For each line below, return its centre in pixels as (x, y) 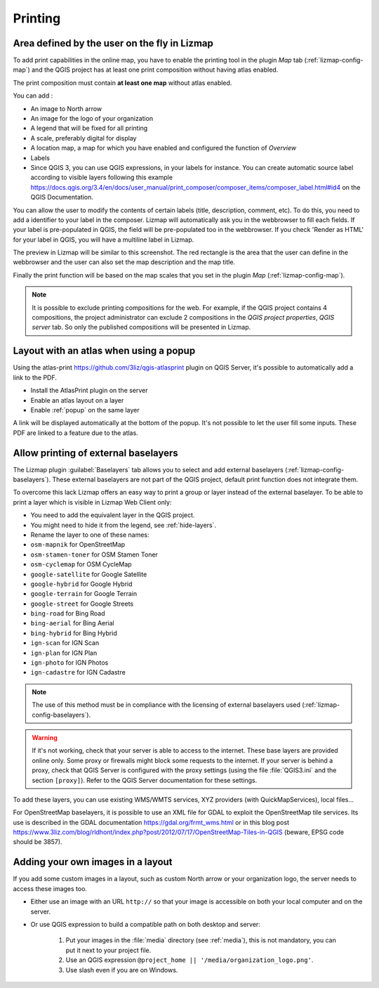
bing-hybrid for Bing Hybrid (74, 633)
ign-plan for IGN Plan (64, 653)
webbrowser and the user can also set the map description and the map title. (124, 262)
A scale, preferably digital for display (84, 138)
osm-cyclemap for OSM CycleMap (81, 564)
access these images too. (50, 888)
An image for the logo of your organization (92, 119)
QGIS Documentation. (62, 197)
